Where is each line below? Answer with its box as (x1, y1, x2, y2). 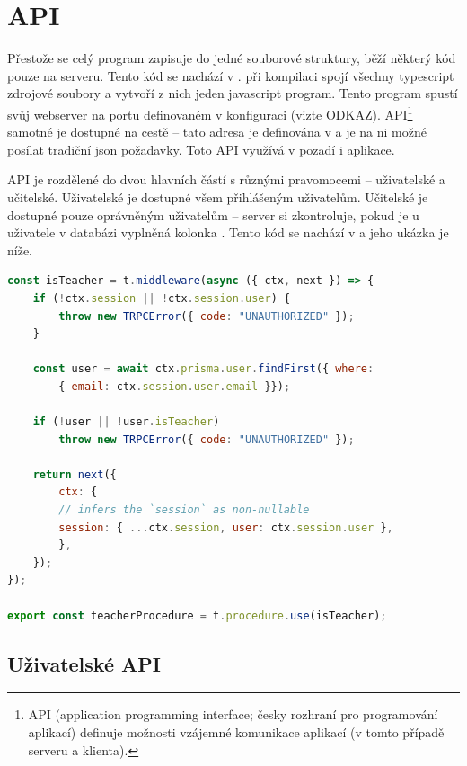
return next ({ (32, 468, 117, 481)
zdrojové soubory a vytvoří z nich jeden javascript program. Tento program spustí (7, 84, 458, 102)
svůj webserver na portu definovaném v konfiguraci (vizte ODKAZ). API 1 (7, 102, 413, 123)
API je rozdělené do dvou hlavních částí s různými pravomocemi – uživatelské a (7, 170, 445, 189)
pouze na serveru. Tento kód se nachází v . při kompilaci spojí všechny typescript (7, 66, 454, 85)
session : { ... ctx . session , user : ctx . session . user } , (58, 521, 393, 534)
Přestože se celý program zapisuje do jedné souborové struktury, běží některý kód (7, 49, 456, 67)
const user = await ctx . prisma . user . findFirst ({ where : (32, 362, 374, 376)
